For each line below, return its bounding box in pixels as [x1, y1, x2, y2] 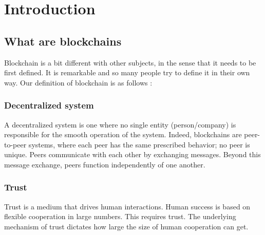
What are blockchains [4, 33, 122, 49]
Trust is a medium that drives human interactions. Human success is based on [4, 201, 251, 211]
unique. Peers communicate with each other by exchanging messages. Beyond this [4, 149, 261, 160]
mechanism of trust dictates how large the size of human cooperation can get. [4, 221, 249, 231]
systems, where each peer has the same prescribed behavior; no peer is [28, 139, 250, 149]
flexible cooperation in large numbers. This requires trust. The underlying [4, 211, 236, 222]
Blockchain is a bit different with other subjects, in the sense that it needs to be [4, 57, 256, 68]
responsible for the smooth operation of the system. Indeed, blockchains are [4, 129, 242, 140]
